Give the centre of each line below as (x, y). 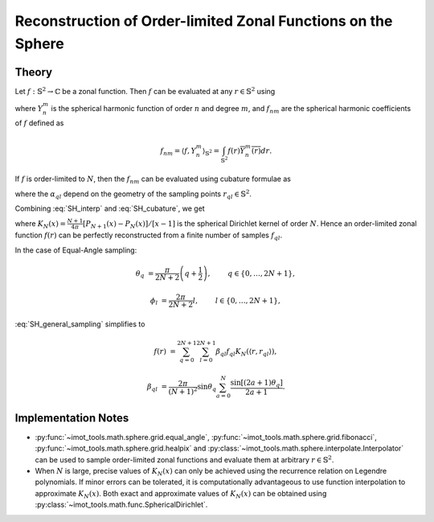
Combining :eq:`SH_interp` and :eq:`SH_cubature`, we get (110, 208)
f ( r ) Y (236, 150)
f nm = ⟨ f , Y (178, 151)
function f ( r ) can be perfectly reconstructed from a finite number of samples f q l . (149, 236)
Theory (34, 72)
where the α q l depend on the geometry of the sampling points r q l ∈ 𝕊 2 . (133, 194)
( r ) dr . (262, 150)
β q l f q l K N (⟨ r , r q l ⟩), (246, 352)
